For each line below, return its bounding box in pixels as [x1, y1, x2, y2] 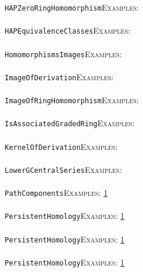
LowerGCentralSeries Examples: [5, 163, 122, 175]
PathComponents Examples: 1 [5, 186, 108, 198]
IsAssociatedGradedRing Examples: [5, 117, 135, 129]
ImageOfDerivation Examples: [5, 70, 114, 83]
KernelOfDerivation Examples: [5, 140, 118, 152]
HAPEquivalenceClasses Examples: [5, 24, 131, 37]
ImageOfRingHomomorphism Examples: [5, 94, 139, 106]
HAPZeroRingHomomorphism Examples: [5, 1, 139, 13]
